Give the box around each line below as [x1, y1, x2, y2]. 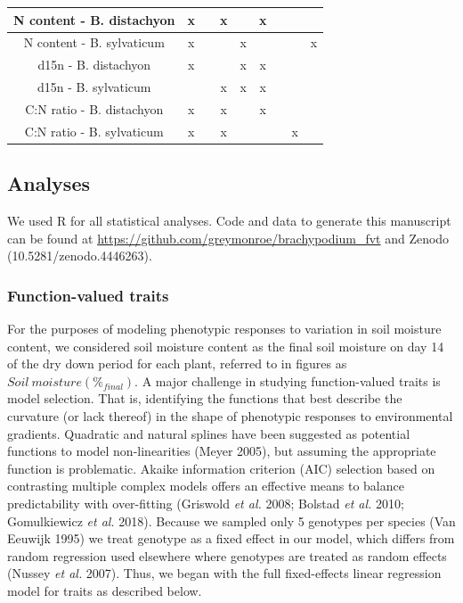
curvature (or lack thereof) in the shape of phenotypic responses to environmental [7, 406, 453, 425]
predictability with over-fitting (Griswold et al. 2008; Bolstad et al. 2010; [7, 493, 404, 512]
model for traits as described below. [7, 581, 202, 599]
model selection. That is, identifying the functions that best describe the [7, 389, 402, 408]
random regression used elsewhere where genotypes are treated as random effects [7, 546, 447, 565]
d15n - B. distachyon [37, 55, 151, 74]
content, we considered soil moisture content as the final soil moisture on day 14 [7, 336, 444, 355]
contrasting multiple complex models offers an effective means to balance [7, 476, 404, 495]
